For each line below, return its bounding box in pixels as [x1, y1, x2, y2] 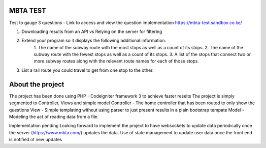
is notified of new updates [9, 137, 62, 143]
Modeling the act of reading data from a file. [9, 114, 99, 119]
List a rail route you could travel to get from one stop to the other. [21, 67, 154, 73]
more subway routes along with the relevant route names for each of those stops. [33, 58, 199, 64]
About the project [9, 80, 65, 89]
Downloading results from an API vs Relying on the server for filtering [21, 29, 162, 34]
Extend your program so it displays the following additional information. [21, 37, 166, 44]
